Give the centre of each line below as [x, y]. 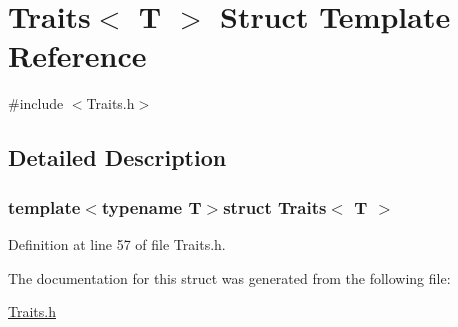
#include [36, 103]
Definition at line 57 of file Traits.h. [117, 243]
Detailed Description [117, 157]
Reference [77, 55]
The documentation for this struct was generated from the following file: [229, 277]
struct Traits [275, 206]
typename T [151, 206]
